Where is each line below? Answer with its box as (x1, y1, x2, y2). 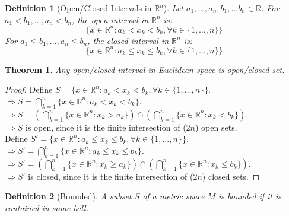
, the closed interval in (87, 34, 169, 46)
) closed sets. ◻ (202, 170, 260, 182)
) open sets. (195, 120, 237, 133)
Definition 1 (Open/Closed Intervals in (5, 2, 152, 14)
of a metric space (142, 190, 205, 202)
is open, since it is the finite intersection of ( (25, 120, 186, 133)
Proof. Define (5, 83, 53, 96)
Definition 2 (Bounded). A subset (5, 190, 132, 202)
